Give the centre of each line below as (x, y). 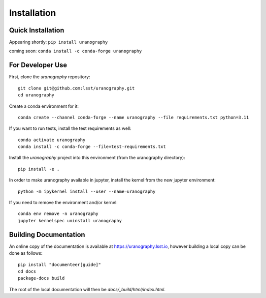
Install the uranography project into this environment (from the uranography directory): (97, 158)
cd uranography (36, 95)
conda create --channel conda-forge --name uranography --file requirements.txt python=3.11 (133, 117)
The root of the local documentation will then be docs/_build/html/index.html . (87, 289)
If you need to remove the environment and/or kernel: (63, 203)
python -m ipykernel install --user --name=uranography (87, 191)
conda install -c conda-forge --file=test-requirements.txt (92, 147)
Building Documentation (47, 234)
